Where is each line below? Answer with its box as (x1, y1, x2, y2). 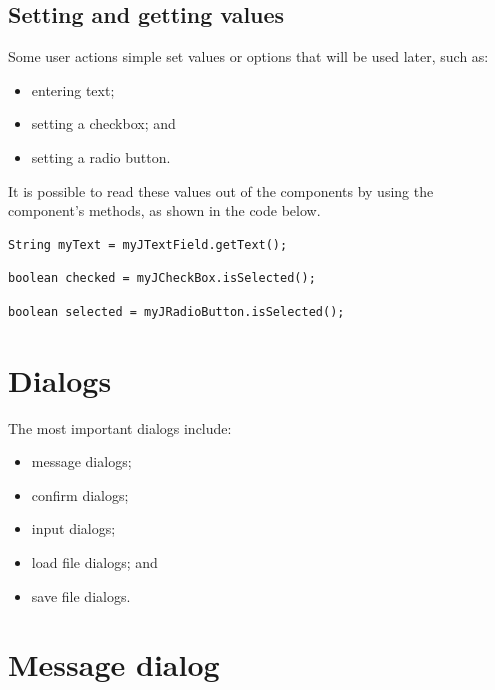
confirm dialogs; (31, 484, 129, 505)
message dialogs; (31, 451, 132, 472)
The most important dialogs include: (8, 417, 232, 438)
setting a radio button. (31, 146, 171, 167)
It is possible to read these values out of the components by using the (8, 180, 434, 201)
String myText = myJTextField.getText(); (8, 237, 288, 252)
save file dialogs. (31, 585, 131, 606)
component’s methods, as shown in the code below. (8, 200, 321, 221)
